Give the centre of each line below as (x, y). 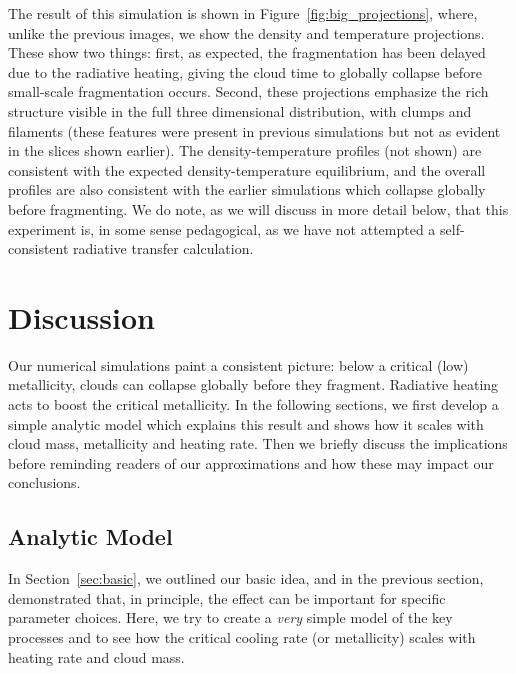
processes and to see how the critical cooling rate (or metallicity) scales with (242, 636)
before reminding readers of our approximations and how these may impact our (251, 462)
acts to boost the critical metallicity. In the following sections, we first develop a (253, 404)
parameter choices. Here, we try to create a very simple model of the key (230, 617)
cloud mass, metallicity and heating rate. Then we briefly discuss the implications (258, 443)
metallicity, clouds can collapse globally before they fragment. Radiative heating (253, 384)
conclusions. (44, 482)
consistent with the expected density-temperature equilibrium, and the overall (247, 169)
